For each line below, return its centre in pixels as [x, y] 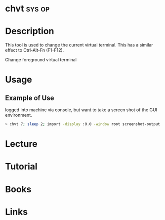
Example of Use [30, 98]
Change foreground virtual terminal [41, 60]
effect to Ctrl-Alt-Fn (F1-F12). [35, 50]
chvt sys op [27, 9]
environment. [19, 115]
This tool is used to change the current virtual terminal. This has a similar [79, 45]
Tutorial [21, 167]
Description [30, 31]
